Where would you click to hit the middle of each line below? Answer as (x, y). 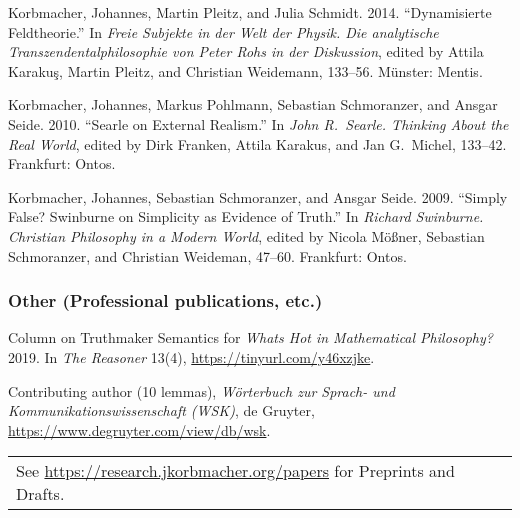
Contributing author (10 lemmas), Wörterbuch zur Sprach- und (201, 390)
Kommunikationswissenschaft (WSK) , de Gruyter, (161, 410)
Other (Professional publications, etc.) (165, 300)
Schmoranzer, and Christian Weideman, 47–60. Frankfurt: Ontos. (207, 255)
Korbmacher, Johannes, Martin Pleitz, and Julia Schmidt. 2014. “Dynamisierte (250, 12)
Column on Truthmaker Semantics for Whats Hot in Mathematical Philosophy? (250, 337)
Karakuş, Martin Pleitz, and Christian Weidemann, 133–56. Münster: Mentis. (245, 70)
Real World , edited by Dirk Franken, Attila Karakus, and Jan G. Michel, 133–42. (257, 143)
